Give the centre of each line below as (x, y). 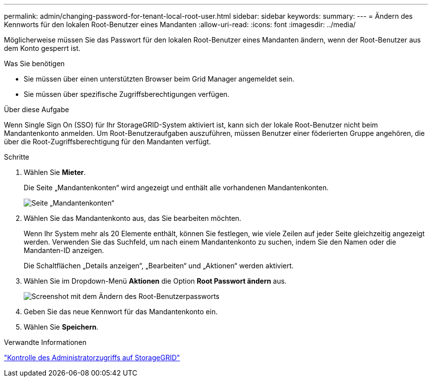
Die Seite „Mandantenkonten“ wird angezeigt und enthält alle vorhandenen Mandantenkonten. (176, 188)
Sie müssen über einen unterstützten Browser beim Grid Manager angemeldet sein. (159, 79)
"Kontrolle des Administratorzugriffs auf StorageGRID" (92, 358)
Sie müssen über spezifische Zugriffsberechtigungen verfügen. (127, 94)
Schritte (17, 157)
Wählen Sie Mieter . (55, 172)
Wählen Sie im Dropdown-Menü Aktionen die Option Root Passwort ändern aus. (155, 281)
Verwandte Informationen (45, 342)
